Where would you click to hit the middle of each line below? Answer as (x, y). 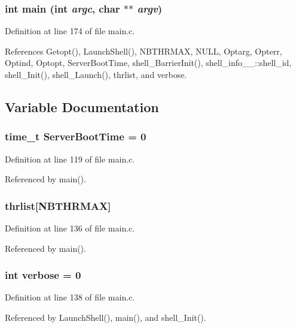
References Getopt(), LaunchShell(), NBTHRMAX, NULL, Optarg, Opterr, (144, 51)
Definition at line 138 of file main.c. (70, 297)
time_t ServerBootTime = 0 (76, 136)
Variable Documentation (82, 106)
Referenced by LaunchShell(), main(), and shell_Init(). (106, 317)
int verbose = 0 (43, 275)
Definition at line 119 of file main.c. (70, 159)
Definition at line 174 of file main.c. (70, 31)
